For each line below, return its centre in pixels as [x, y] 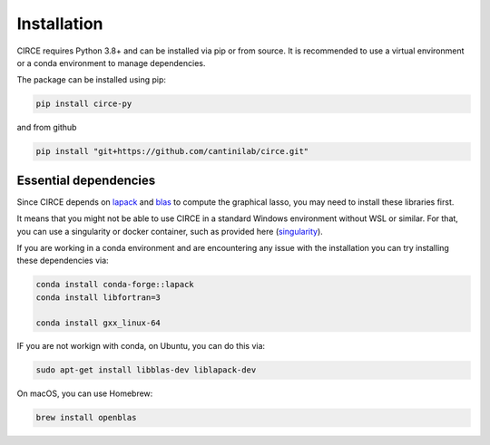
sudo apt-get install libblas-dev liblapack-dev [146, 370]
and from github [47, 128]
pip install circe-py [84, 104]
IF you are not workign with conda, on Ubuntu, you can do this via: [141, 346]
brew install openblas [86, 418]
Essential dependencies [86, 180]
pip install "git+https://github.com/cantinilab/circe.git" [172, 151]
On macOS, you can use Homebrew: [85, 393]
